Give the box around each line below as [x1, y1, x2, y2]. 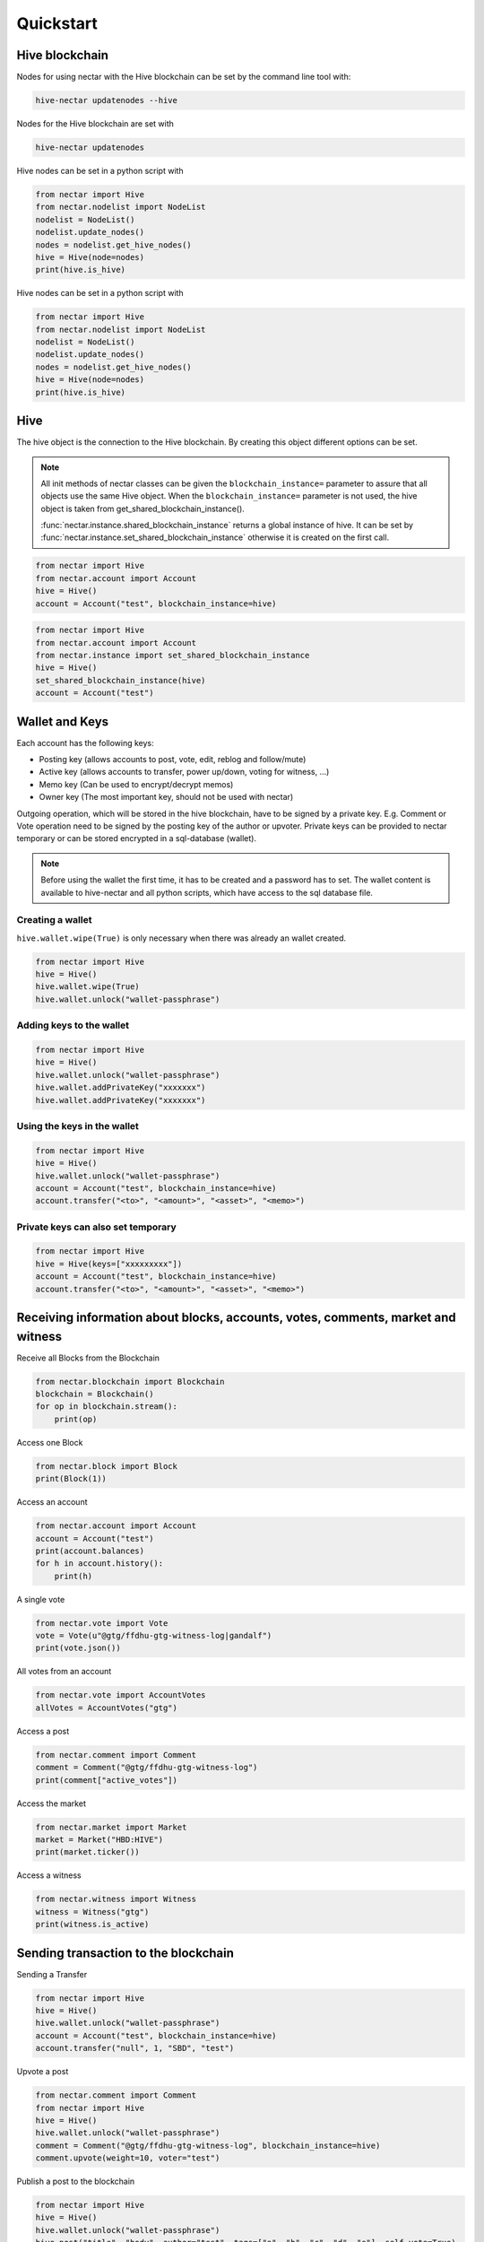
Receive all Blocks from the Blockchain [16, 1352, 160, 1363]
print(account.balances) [35, 1545, 145, 1556]
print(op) [54, 1413, 98, 1424]
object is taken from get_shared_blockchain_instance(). [40, 503, 246, 514]
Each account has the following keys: [16, 737, 154, 748]
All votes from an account [16, 1666, 112, 1677]
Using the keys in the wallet [16, 1119, 139, 1132]
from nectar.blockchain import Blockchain [35, 1377, 225, 1386]
